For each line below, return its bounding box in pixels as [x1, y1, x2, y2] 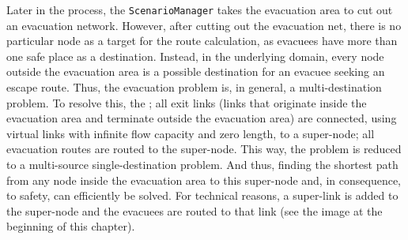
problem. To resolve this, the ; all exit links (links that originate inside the [6, 94, 367, 111]
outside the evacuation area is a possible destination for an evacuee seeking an [6, 63, 385, 80]
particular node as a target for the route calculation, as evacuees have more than [6, 32, 398, 49]
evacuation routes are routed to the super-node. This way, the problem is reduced [6, 141, 402, 157]
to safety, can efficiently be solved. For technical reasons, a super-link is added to [6, 187, 399, 204]
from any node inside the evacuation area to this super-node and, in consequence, [6, 171, 401, 188]
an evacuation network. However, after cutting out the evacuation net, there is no [6, 17, 402, 33]
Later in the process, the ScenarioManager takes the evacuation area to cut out [6, 2, 393, 17]
